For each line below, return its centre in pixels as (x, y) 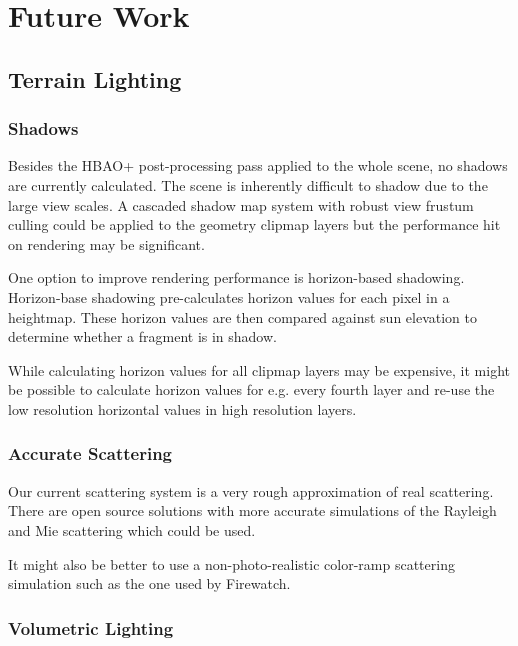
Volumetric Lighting (91, 627)
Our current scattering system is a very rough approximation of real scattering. (251, 490)
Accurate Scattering (90, 453)
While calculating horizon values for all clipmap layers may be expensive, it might (259, 369)
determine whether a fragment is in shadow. (142, 336)
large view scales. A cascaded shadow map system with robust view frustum (241, 204)
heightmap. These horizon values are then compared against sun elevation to (243, 316)
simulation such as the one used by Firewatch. (149, 583)
